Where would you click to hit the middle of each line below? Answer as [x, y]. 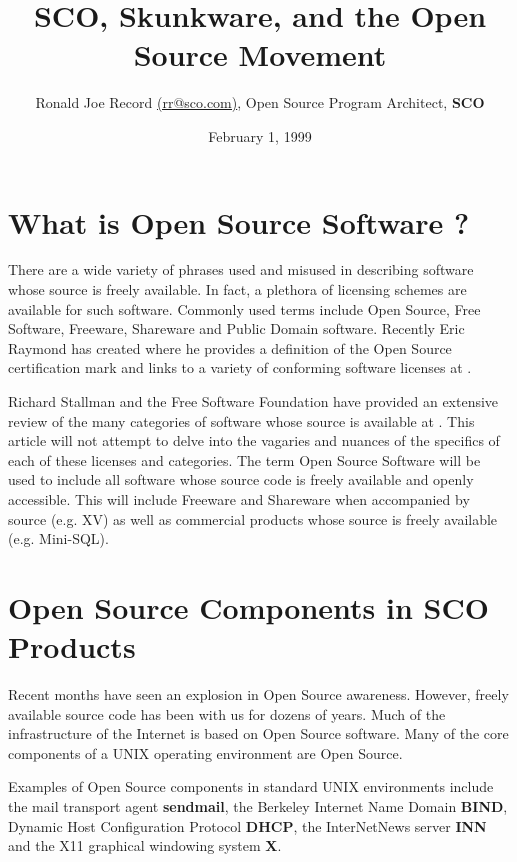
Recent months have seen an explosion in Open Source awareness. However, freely [258, 694]
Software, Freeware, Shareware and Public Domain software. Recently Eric [236, 328]
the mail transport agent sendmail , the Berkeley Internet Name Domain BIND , [258, 806]
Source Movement [260, 54]
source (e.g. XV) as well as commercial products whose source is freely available [253, 518]
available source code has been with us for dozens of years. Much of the [227, 713]
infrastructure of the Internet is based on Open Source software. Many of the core [258, 733]
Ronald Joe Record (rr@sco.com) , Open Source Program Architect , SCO [260, 102]
